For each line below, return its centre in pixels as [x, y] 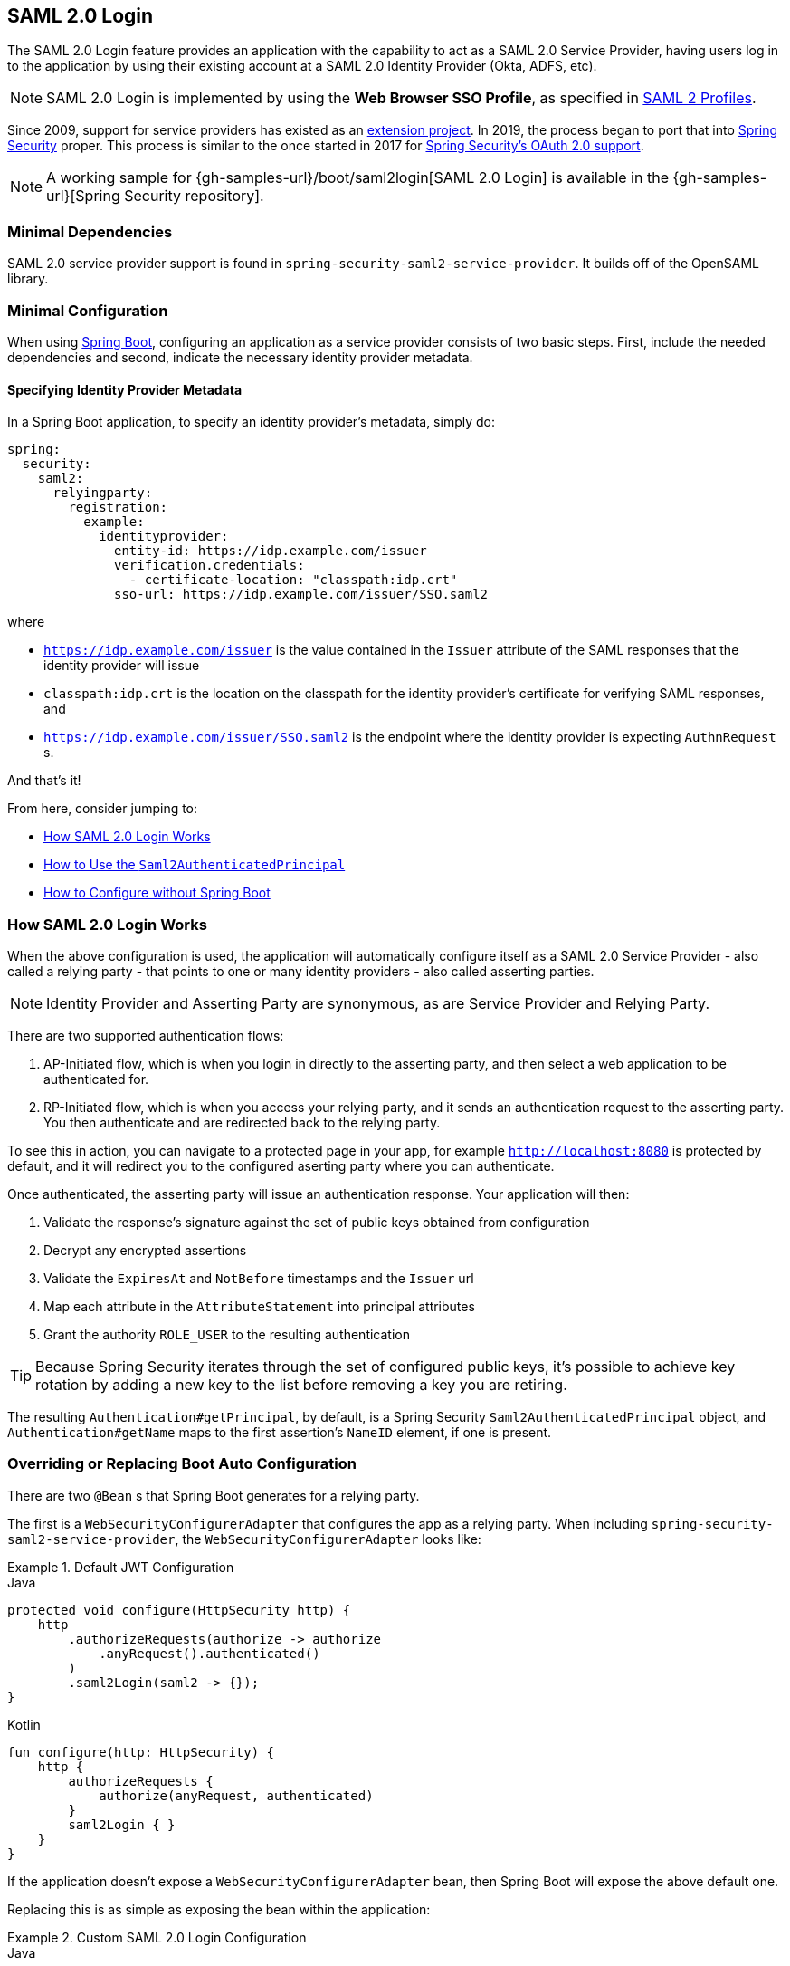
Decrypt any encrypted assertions [145, 1250]
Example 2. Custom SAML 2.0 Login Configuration [157, 1937]
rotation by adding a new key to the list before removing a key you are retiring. [301, 1384]
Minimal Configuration [88, 310]
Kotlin [24, 1724]
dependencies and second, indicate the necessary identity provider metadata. [240, 357]
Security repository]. [194, 196]
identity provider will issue [122, 666]
